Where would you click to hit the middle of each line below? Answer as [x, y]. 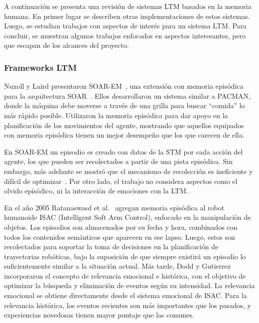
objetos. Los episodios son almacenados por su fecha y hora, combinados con [121, 227]
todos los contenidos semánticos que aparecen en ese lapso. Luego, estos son [120, 237]
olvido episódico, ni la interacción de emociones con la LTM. [96, 191]
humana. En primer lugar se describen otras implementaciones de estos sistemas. [127, 16]
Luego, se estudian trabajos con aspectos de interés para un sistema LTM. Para [126, 26]
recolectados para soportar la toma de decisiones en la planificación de [111, 246]
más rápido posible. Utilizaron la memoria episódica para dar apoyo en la [116, 115]
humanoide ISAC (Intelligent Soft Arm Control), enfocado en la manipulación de [128, 217]
